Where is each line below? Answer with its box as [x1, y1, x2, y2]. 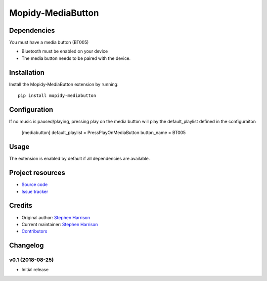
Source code [21, 182, 48, 187]
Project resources [9, 169, 65, 177]
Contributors [21, 228, 47, 234]
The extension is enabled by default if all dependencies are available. [9, 156, 150, 162]
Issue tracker [21, 188, 48, 194]
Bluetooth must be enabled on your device [21, 48, 108, 54]
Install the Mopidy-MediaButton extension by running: [9, 81, 119, 87]
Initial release [21, 267, 49, 273]
